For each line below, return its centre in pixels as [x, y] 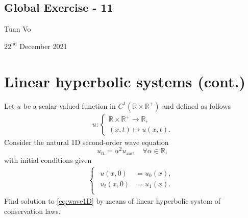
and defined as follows [197, 105]
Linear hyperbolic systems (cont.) [125, 81]
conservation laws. [32, 211]
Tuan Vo [18, 29]
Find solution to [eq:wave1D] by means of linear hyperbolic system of [112, 200]
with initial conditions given [48, 160]
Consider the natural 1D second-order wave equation [86, 142]
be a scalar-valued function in [69, 105]
